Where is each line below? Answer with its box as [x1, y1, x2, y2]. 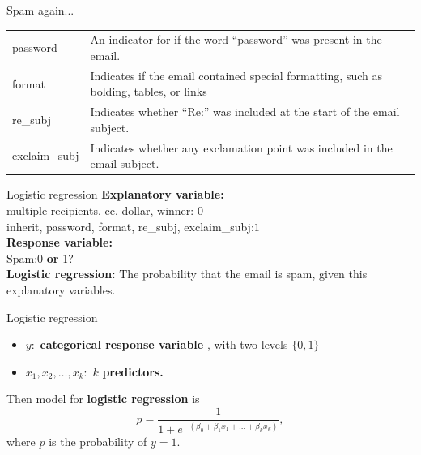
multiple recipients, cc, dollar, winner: [6, 201, 194, 218]
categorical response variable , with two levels [40, 336, 288, 353]
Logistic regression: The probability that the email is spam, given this [6, 265, 368, 282]
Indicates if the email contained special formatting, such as [90, 67, 382, 84]
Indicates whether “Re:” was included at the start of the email [90, 103, 400, 120]
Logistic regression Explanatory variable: [6, 186, 224, 203]
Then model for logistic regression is [6, 390, 200, 407]
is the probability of [49, 433, 147, 450]
